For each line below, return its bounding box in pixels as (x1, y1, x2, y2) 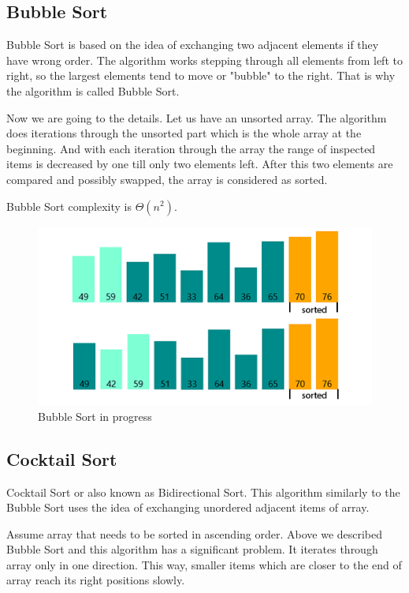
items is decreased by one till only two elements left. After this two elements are (6, 156, 393, 172)
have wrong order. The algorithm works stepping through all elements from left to (6, 51, 403, 68)
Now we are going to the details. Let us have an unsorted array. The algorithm (6, 109, 387, 126)
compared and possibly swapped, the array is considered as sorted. (6, 171, 328, 187)
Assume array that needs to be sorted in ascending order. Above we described (6, 525, 383, 542)
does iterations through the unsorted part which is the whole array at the (6, 125, 362, 141)
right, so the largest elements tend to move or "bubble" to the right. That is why (6, 67, 396, 84)
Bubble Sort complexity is (6, 197, 132, 214)
